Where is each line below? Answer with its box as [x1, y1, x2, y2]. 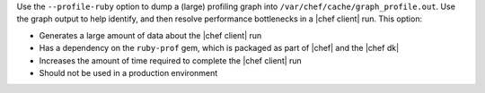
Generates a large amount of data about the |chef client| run [39, 30, 262, 40]
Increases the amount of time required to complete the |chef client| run [39, 55, 303, 66]
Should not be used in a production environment [39, 67, 218, 78]
